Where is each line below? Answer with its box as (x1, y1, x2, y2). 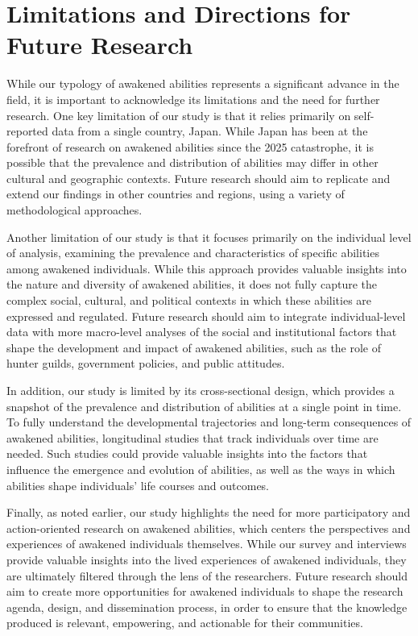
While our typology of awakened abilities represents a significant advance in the (6, 75, 399, 92)
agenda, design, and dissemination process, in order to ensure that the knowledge (6, 598, 408, 615)
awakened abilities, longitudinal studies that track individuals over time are (6, 429, 379, 446)
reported (6, 123, 48, 139)
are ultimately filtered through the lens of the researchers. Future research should (6, 567, 408, 584)
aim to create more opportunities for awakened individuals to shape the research (6, 583, 404, 600)
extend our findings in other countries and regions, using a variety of (6, 185, 345, 202)
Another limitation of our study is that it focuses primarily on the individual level (6, 228, 412, 245)
